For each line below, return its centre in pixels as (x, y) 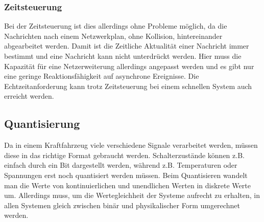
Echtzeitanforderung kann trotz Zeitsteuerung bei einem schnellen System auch (128, 86)
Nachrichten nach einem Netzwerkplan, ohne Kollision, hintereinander (113, 36)
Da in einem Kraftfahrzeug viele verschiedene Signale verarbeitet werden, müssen (131, 145)
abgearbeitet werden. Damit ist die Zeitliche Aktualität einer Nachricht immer (127, 46)
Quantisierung (42, 124)
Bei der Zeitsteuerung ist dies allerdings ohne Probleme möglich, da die (116, 26)
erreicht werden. (29, 96)
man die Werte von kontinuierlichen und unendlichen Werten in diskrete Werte (127, 185)
